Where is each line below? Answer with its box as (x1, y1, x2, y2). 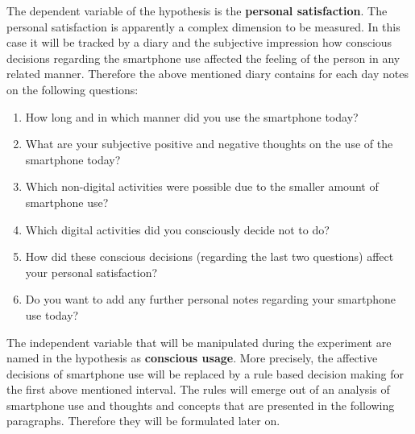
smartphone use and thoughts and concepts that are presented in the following (6, 396, 395, 413)
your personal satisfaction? (25, 263, 158, 280)
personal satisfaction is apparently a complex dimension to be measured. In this (6, 18, 400, 35)
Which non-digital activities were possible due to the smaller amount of (25, 178, 379, 195)
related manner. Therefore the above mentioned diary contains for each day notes (6, 65, 409, 82)
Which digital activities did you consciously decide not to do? (25, 221, 330, 238)
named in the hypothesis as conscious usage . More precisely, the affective (6, 349, 378, 366)
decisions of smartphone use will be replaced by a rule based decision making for (6, 365, 404, 382)
